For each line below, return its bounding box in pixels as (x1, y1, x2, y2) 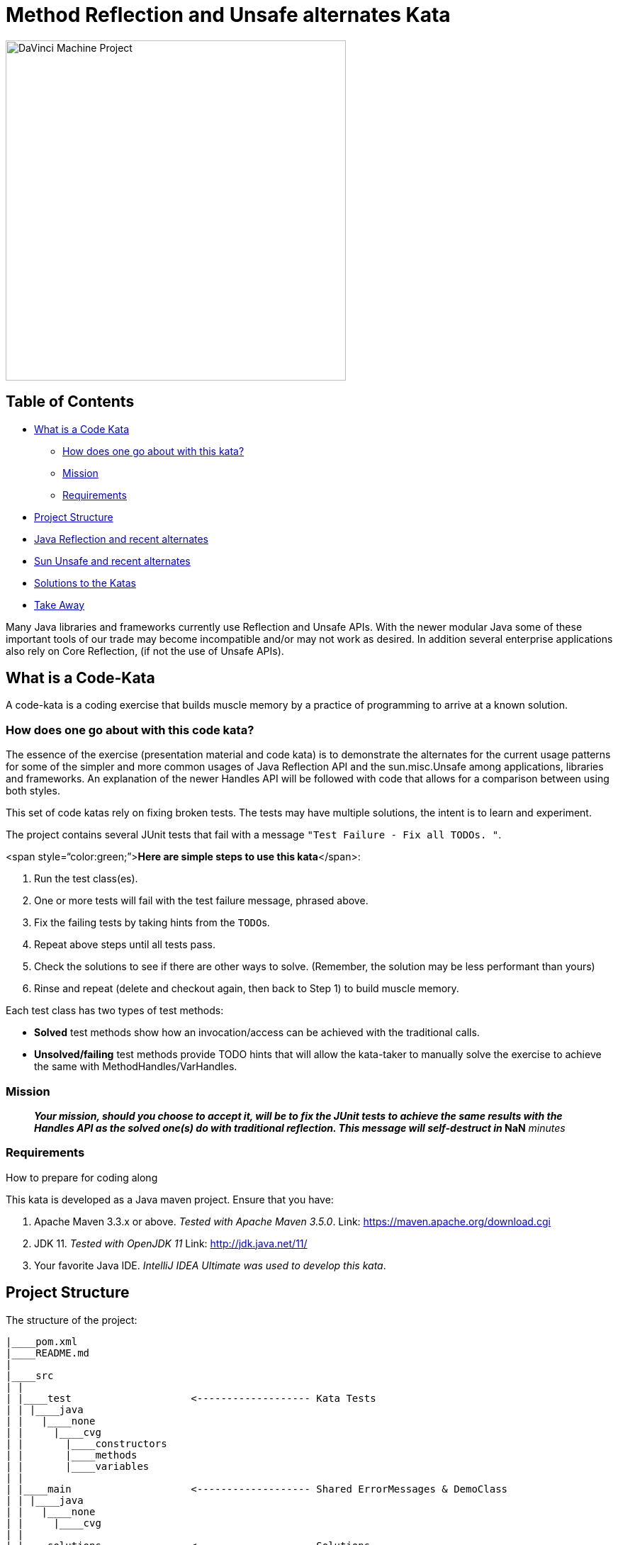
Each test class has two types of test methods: (6, 1004, 224, 1017)
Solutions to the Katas (34, 576, 136, 589)
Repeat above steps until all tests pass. (34, 938, 215, 951)
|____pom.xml (6, 1335, 78, 1347)
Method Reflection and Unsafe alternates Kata (6, 3, 451, 27)
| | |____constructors (6, 1437, 167, 1449)
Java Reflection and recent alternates (34, 532, 208, 545)
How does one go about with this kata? (62, 444, 245, 457)
